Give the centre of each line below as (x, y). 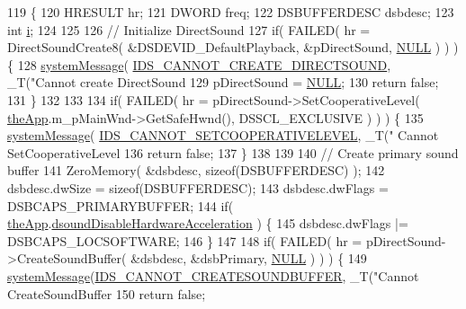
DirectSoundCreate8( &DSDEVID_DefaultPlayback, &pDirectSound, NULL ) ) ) (233, 47)
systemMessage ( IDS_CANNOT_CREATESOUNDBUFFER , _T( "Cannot (213, 275)
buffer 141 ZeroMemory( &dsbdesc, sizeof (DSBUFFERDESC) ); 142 (196, 170)
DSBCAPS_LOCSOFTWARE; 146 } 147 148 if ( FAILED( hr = (185, 240)
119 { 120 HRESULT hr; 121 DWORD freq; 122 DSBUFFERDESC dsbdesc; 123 (231, 12)
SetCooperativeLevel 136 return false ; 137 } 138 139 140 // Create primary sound (233, 152)
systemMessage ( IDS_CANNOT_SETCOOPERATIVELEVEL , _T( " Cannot (223, 135)
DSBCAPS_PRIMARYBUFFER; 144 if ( (121, 205)
